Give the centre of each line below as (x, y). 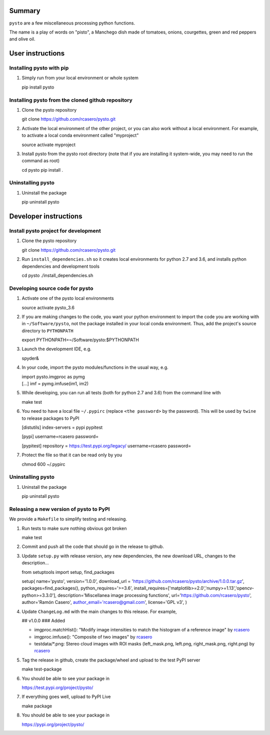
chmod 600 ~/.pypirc (43, 464)
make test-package (42, 669)
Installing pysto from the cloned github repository (71, 100)
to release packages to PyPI (50, 418)
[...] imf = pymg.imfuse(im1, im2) (55, 384)
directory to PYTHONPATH (47, 331)
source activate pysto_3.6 (48, 307)
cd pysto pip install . (42, 170)
